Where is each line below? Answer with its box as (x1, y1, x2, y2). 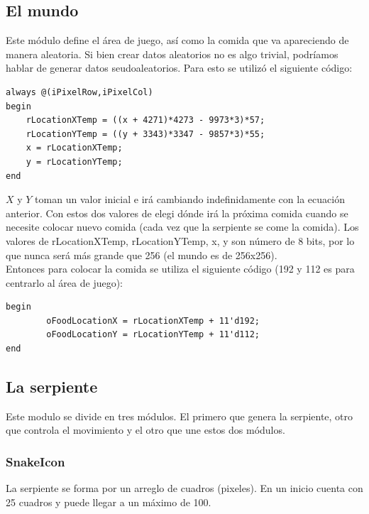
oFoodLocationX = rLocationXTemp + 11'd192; (46, 315, 260, 326)
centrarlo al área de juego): (6, 275, 123, 290)
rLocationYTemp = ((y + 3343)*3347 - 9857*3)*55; (26, 128, 265, 139)
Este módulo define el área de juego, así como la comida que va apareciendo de (6, 33, 349, 48)
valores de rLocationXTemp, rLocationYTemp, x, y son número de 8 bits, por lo (6, 233, 355, 248)
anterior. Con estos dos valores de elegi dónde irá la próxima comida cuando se (6, 205, 348, 220)
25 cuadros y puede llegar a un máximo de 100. (6, 494, 211, 509)
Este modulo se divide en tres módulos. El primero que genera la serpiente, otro (6, 408, 353, 423)
